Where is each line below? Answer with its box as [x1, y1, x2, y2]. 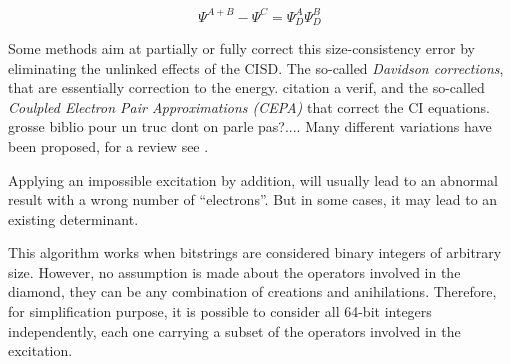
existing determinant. [8, 208, 139, 229]
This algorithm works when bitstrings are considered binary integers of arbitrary [8, 242, 502, 263]
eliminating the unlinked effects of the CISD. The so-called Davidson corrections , [8, 57, 504, 78]
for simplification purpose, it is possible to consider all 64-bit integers [8, 301, 432, 322]
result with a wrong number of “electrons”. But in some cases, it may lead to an [8, 189, 498, 210]
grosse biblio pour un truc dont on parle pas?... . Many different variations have [8, 116, 492, 137]
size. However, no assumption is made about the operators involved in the [8, 261, 461, 282]
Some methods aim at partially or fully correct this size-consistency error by [8, 37, 475, 58]
